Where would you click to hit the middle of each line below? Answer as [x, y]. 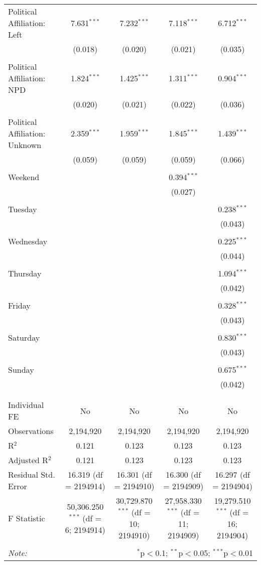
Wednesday [28, 241]
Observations [31, 431]
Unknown [25, 145]
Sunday [21, 370]
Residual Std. [32, 474]
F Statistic [27, 518]
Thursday [25, 273]
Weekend [24, 177]
